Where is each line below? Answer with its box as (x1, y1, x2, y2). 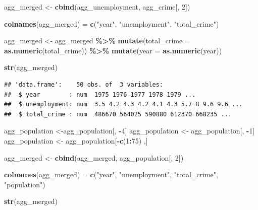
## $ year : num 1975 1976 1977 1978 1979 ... (4, 91, 196, 98)
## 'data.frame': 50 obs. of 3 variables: (4, 81, 163, 88)
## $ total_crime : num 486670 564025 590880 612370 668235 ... (4, 110, 232, 118)
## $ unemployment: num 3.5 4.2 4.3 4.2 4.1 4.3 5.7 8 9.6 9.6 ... (4, 101, 243, 108)
